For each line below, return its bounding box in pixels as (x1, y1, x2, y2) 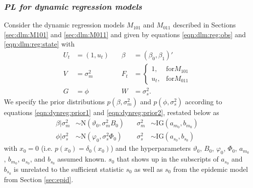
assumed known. (57, 154, 107, 164)
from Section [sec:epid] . (4, 174, 73, 184)
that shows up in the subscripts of (116, 154, 219, 164)
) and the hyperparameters (110, 143, 191, 153)
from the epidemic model (173, 164, 248, 174)
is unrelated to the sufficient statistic (14, 164, 124, 174)
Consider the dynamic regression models (4, 20, 125, 30)
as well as (134, 164, 163, 174)
